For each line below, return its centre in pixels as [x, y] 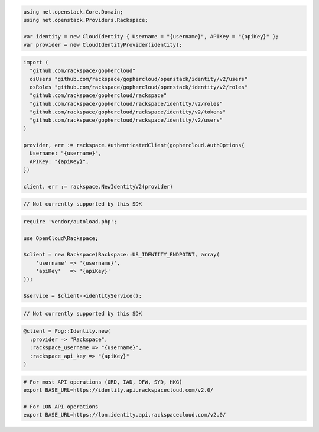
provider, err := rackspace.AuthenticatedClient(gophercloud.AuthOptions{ [134, 145]
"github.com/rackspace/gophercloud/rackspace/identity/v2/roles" [126, 104]
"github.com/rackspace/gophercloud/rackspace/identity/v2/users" [126, 120]
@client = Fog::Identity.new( [67, 331]
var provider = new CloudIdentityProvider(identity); [103, 45]
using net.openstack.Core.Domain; [73, 12]
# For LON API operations [61, 407]
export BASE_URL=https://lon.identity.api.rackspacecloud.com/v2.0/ [125, 415]
